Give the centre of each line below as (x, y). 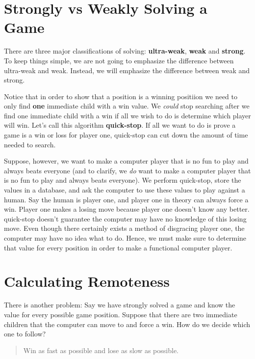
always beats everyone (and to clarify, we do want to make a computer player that (127, 170)
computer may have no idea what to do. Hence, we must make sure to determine (125, 238)
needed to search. (30, 144)
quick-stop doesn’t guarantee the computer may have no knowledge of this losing (125, 218)
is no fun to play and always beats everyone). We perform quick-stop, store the (123, 180)
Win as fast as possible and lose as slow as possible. (101, 350)
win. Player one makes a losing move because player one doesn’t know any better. (127, 209)
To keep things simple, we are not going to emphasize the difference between (119, 60)
